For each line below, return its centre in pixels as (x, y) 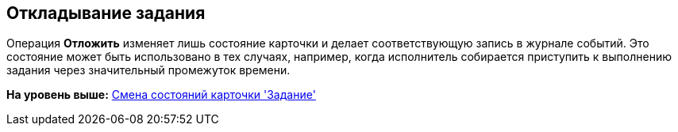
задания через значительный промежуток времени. (148, 70)
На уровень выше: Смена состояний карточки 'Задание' (161, 95)
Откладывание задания (106, 13)
